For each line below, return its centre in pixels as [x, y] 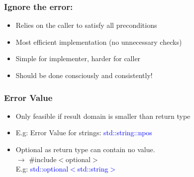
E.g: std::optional [42, 169]
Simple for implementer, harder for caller [78, 58]
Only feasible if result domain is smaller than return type [103, 116]
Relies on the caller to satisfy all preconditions [86, 25]
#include [43, 159]
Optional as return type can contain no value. [85, 149]
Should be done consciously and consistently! [84, 75]
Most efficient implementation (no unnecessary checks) [99, 42]
